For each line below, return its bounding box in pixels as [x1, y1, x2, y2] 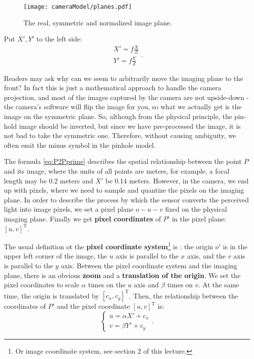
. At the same [198, 279, 239, 290]
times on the [88, 279, 126, 290]
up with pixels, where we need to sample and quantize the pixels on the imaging [4, 185, 244, 195]
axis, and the [187, 251, 226, 261]
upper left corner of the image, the [4, 251, 107, 261]
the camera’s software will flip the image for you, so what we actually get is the [4, 101, 242, 112]
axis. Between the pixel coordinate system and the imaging [61, 260, 237, 270]
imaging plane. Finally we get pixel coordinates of [4, 213, 161, 223]
